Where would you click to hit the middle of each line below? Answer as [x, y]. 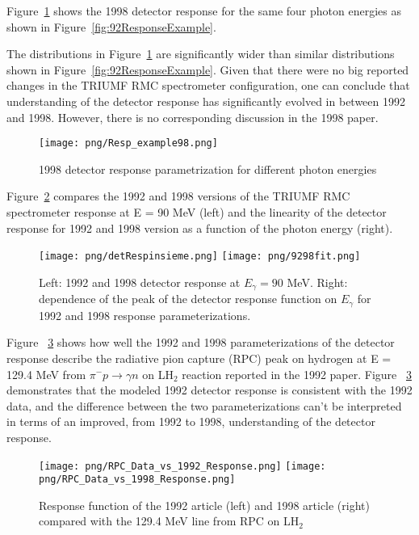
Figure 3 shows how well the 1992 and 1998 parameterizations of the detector [201, 342]
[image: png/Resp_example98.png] [128, 143]
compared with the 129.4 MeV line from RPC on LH [169, 521]
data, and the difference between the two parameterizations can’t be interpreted [204, 405]
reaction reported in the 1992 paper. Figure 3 [297, 374]
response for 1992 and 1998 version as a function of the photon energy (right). [200, 227]
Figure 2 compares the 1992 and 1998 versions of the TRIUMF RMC [178, 196]
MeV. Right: [317, 282]
